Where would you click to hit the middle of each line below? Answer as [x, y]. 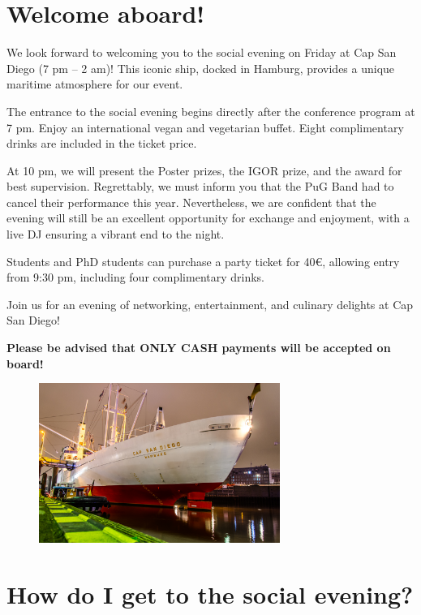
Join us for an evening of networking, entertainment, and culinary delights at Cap [210, 304]
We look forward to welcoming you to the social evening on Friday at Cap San [202, 52]
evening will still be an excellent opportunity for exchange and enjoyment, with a [208, 218]
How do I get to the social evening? [210, 593]
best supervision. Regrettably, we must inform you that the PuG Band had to [200, 186]
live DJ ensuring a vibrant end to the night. [116, 234]
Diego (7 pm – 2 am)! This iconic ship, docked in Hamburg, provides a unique [201, 68]
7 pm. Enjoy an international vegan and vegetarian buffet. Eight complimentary [205, 127]
